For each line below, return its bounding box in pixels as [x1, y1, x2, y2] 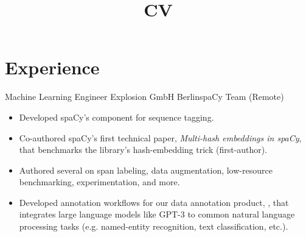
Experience [5, 55, 100, 80]
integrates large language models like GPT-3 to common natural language [19, 208, 295, 221]
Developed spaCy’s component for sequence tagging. [19, 110, 214, 123]
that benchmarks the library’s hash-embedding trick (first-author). [19, 143, 268, 156]
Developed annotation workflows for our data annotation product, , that [19, 196, 289, 208]
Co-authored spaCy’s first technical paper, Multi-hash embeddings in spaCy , [19, 131, 302, 144]
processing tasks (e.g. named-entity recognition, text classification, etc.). [19, 220, 288, 233]
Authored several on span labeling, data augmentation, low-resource [19, 163, 273, 176]
